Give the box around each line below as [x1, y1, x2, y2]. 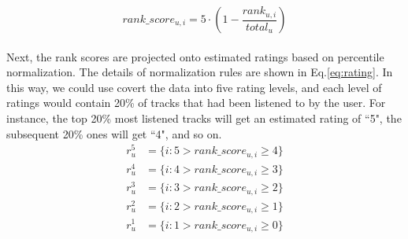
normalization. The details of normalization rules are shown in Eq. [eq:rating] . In [6, 64, 393, 80]
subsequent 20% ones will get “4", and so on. [6, 125, 222, 142]
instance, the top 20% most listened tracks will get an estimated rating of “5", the [6, 109, 402, 126]
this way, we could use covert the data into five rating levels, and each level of [6, 79, 382, 95]
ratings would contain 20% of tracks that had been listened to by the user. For [6, 94, 386, 111]
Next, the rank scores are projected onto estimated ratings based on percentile [6, 48, 384, 64]
